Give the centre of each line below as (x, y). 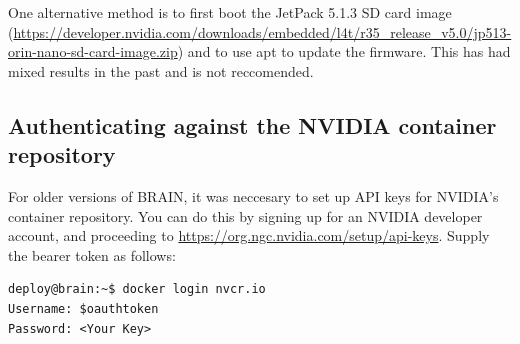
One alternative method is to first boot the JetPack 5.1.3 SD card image (230, 12)
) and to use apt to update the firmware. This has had (344, 51)
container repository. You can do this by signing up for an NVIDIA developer (245, 215)
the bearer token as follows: (92, 254)
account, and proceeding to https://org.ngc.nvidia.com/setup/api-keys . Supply (249, 235)
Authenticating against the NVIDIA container (252, 124)
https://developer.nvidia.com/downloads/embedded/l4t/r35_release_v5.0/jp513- (262, 31)
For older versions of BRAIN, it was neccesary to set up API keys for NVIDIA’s (253, 195)
